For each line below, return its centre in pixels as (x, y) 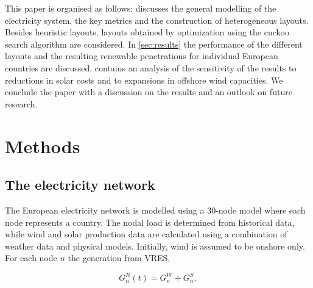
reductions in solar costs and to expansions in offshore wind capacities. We (144, 80)
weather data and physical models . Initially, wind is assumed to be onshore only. (155, 246)
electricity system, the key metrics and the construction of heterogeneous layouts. (157, 20)
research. (21, 103)
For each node (31, 258)
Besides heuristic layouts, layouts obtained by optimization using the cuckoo (147, 32)
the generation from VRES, (119, 258)
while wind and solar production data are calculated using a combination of (146, 234)
